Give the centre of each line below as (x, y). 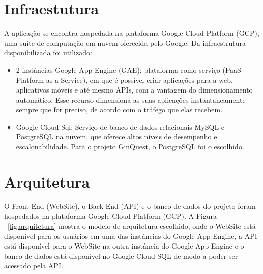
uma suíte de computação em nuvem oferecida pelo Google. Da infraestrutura (125, 42)
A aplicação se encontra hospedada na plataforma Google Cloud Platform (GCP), (132, 33)
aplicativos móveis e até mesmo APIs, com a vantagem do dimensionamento (134, 90)
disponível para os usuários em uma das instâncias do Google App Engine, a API (131, 236)
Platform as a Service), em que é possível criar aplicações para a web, (124, 80)
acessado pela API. (34, 266)
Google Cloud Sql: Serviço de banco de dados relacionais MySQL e (120, 126)
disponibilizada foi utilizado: (48, 53)
